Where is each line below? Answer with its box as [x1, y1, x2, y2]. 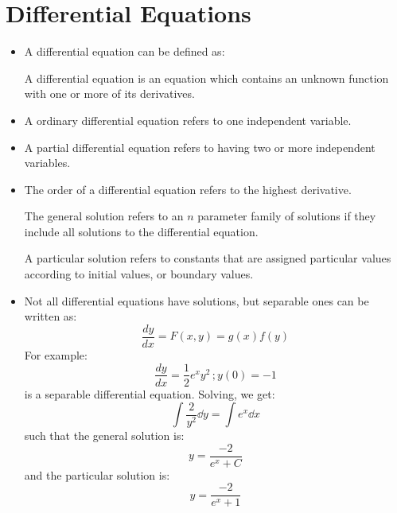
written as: [24, 308, 77, 325]
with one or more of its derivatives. [24, 85, 195, 102]
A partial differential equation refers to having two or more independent [24, 138, 376, 155]
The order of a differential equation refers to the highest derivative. [24, 181, 352, 197]
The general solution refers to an [24, 208, 184, 224]
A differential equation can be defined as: [24, 43, 225, 60]
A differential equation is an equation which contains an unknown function [24, 69, 389, 86]
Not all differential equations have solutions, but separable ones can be [24, 292, 369, 309]
